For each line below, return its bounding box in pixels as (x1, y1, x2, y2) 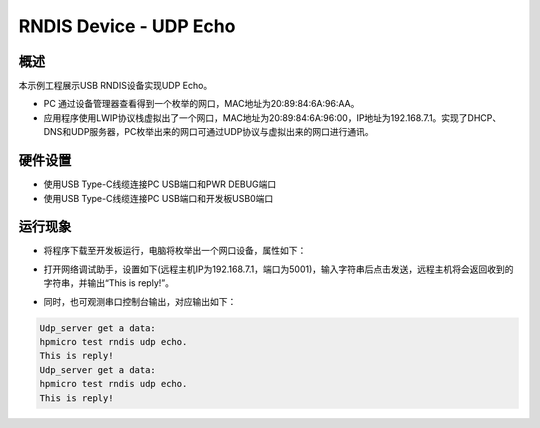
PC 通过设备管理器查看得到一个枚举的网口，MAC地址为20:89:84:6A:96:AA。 (43, 98, 360, 110)
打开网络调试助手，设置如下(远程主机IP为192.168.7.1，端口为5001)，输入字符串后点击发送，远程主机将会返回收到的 (43, 263, 514, 275)
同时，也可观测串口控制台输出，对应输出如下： (43, 295, 237, 307)
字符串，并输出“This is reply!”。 (43, 277, 175, 289)
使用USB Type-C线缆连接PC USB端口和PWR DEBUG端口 (43, 178, 277, 190)
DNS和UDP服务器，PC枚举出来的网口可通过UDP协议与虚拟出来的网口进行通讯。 (43, 126, 374, 138)
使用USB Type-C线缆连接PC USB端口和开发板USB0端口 (43, 192, 274, 204)
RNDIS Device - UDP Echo (18, 15, 236, 37)
